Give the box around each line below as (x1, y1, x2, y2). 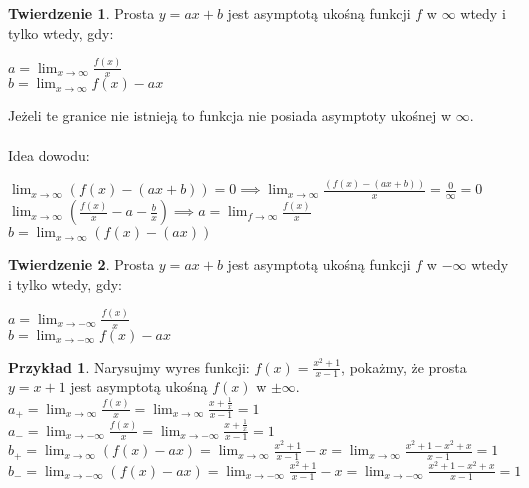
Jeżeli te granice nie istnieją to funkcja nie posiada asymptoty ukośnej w (8, 105, 452, 126)
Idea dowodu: (8, 144, 90, 165)
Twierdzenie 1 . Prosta (8, 3, 155, 23)
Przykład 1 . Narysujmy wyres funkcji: (8, 356, 250, 377)
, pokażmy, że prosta (341, 356, 467, 377)
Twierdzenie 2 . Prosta (8, 254, 155, 275)
